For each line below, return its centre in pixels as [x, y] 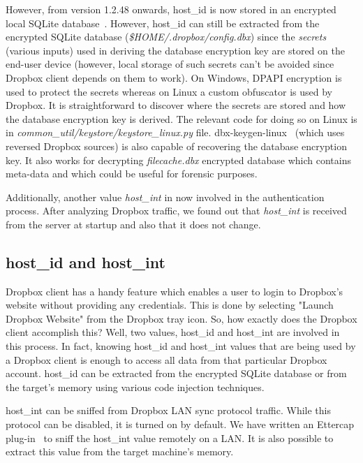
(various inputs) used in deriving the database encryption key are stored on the [175, 50]
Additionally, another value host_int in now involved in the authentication [165, 197]
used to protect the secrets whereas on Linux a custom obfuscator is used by [169, 91]
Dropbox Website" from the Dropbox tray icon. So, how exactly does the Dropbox [181, 318]
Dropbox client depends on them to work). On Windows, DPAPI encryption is [174, 77]
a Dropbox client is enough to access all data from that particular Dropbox [166, 359]
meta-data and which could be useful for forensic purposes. [132, 174]
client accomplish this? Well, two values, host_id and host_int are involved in [173, 332]
